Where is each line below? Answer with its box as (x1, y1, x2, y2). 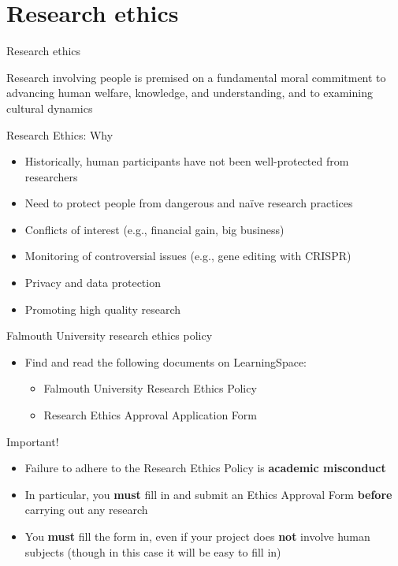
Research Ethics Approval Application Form (43, 407, 257, 423)
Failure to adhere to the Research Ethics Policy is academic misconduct (24, 460, 386, 476)
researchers (24, 168, 78, 184)
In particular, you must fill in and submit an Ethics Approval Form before (24, 486, 392, 502)
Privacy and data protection (24, 274, 161, 291)
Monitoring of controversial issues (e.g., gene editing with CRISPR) (24, 248, 352, 264)
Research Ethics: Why (6, 126, 113, 143)
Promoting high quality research (24, 300, 180, 317)
